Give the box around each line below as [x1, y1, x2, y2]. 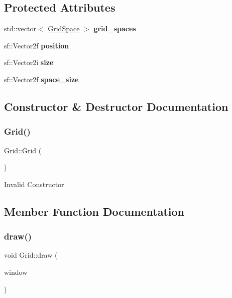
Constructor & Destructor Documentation [4, 98, 228, 114]
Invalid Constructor [4, 178, 64, 189]
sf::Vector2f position [4, 40, 69, 50]
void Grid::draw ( [4, 250, 58, 260]
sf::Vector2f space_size [4, 74, 79, 84]
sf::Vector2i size [4, 57, 54, 68]
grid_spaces [93, 23, 136, 34]
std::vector [4, 23, 36, 34]
